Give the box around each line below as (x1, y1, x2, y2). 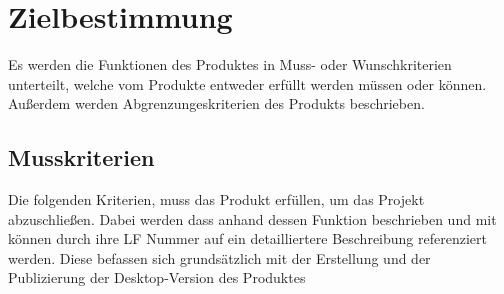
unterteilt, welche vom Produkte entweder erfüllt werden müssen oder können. (8, 73, 487, 94)
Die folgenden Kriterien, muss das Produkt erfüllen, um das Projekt (8, 189, 425, 210)
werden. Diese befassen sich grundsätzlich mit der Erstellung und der (8, 247, 431, 268)
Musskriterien (8, 142, 155, 173)
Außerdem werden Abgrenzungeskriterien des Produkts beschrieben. (8, 93, 425, 114)
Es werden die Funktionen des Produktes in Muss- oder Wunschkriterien (8, 54, 452, 75)
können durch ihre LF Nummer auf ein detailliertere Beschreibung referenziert (8, 228, 487, 249)
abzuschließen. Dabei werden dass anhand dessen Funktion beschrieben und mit (8, 208, 497, 229)
